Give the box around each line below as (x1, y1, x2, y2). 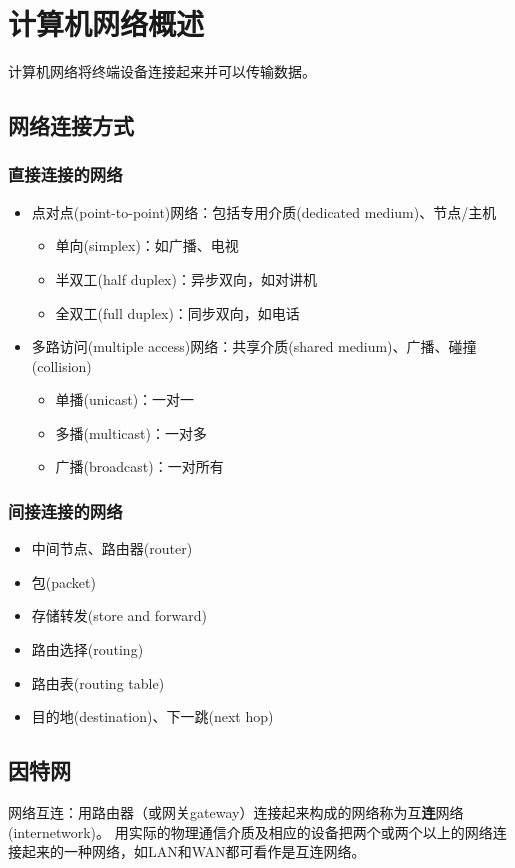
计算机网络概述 (8, 3, 205, 44)
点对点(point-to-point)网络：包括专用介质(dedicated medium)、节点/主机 (31, 201, 497, 222)
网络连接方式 (8, 110, 134, 141)
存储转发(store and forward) (31, 605, 208, 626)
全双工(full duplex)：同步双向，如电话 (55, 302, 300, 323)
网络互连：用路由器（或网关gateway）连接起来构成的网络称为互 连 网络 (8, 802, 464, 823)
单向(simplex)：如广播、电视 (55, 235, 239, 256)
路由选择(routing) (31, 639, 144, 660)
